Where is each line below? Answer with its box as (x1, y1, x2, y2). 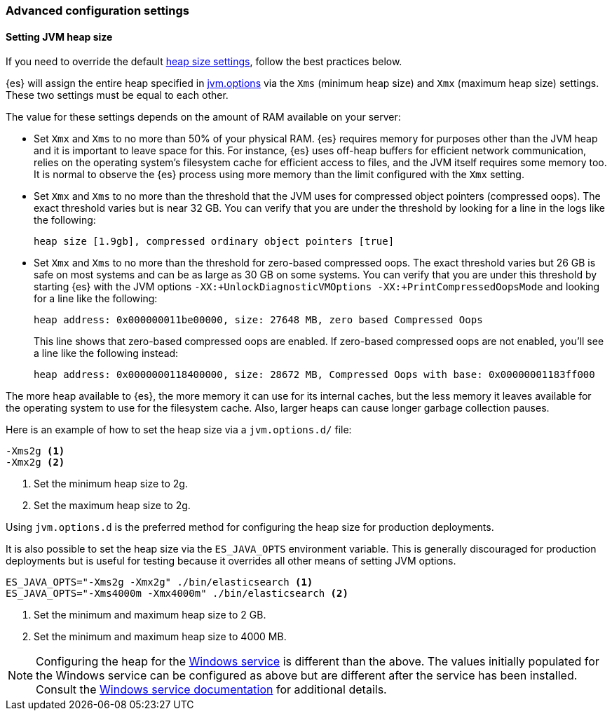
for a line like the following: (34, 292, 158, 305)
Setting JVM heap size (6, 30, 113, 43)
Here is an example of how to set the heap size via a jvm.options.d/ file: (6, 424, 352, 436)
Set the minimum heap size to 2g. (34, 478, 188, 490)
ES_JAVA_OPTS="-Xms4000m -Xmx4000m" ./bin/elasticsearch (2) (6, 588, 348, 600)
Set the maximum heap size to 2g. (34, 499, 191, 512)
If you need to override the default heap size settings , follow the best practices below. (6, 55, 402, 68)
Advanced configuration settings (6, 4, 189, 18)
